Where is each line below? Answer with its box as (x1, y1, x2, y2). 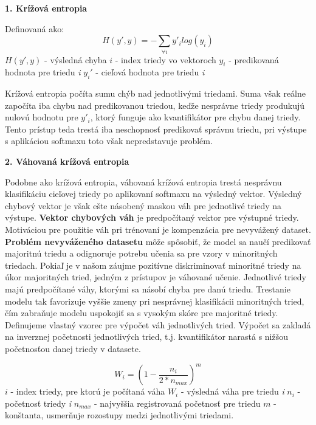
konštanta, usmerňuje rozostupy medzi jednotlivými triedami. (5, 409, 234, 421)
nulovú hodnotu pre (5, 111, 78, 123)
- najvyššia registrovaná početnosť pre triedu (94, 396, 261, 409)
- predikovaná (228, 53, 279, 66)
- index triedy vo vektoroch (115, 53, 216, 66)
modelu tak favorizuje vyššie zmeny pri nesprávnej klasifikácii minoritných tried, (5, 294, 304, 307)
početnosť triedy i (5, 396, 72, 409)
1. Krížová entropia (5, 2, 88, 14)
